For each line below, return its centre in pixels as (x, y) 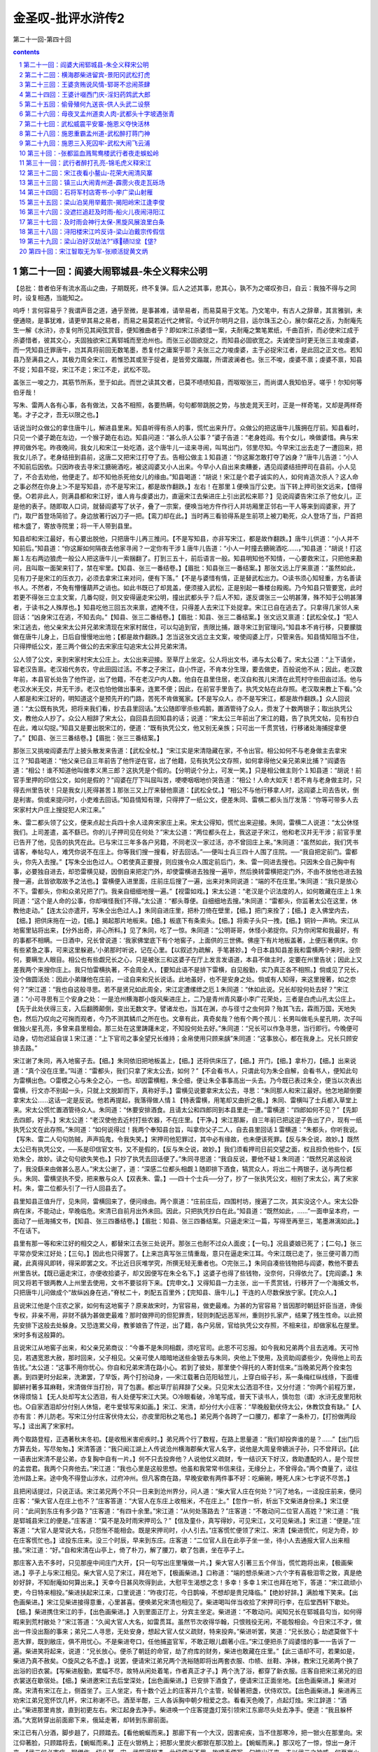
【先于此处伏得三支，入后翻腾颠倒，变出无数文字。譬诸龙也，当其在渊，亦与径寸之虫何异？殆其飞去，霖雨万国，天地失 (184, 1008)
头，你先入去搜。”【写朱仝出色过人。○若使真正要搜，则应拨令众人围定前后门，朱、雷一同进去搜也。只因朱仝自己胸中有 (184, 861)
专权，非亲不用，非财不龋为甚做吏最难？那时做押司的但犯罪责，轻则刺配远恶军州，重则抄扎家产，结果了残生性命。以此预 (188, 1315)
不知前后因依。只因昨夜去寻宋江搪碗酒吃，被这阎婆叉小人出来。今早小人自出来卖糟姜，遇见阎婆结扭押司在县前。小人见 (184, 467)
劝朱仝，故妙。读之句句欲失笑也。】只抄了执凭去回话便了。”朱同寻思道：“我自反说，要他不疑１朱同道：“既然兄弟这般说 (183, 1159)
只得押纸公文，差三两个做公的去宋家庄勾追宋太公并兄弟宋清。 (102, 646)
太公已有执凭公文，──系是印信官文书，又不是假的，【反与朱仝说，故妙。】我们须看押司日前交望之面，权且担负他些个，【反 (187, 1149)
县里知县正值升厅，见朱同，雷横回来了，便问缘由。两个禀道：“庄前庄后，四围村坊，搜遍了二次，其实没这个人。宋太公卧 (186, 1201)
